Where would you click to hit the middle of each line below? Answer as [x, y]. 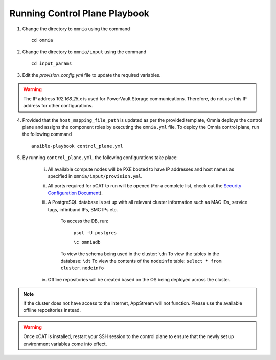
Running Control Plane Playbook [79, 13]
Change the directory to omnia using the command [76, 29]
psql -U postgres [95, 233]
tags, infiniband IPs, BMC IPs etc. [83, 209]
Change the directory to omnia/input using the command [84, 52]
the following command [47, 134]
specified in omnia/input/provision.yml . [95, 176]
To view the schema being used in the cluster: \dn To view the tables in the [140, 254]
